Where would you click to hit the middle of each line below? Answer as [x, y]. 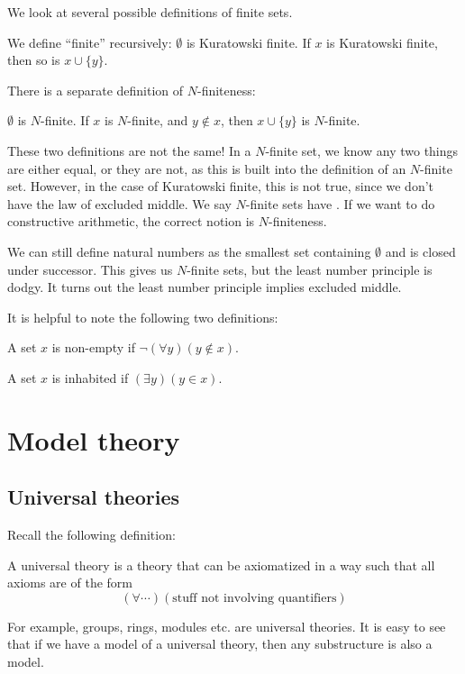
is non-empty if [93, 347]
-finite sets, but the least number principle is [310, 269]
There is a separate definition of [96, 90]
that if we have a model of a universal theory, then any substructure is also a [220, 644]
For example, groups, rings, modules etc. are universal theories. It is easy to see [227, 626]
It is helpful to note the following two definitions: [143, 317]
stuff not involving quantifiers [255, 598]
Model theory [94, 439]
